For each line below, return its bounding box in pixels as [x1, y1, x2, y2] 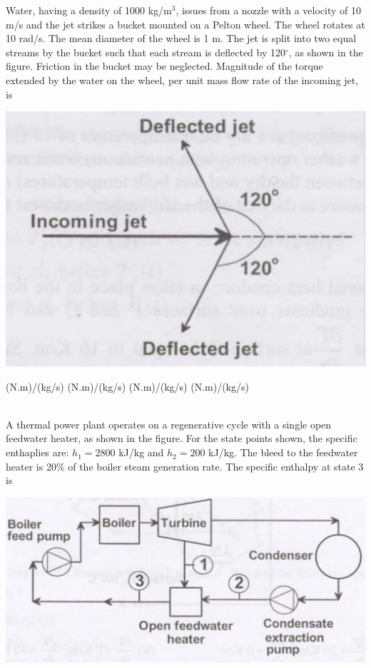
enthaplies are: [6, 445, 69, 460]
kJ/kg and [118, 445, 164, 460]
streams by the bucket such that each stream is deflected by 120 [6, 44, 285, 59]
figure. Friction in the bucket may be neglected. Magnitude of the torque [6, 58, 323, 73]
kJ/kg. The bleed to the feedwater [208, 445, 358, 460]
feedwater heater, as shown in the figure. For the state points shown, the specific [6, 431, 357, 446]
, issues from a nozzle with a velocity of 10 [176, 3, 361, 17]
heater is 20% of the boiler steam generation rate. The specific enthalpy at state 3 [6, 458, 364, 473]
